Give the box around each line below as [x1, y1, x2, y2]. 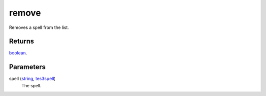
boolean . [9, 50, 27, 56]
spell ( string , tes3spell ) [9, 76, 56, 82]
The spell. [21, 82, 42, 88]
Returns [9, 37, 34, 46]
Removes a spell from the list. [9, 24, 69, 30]
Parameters [9, 63, 46, 71]
